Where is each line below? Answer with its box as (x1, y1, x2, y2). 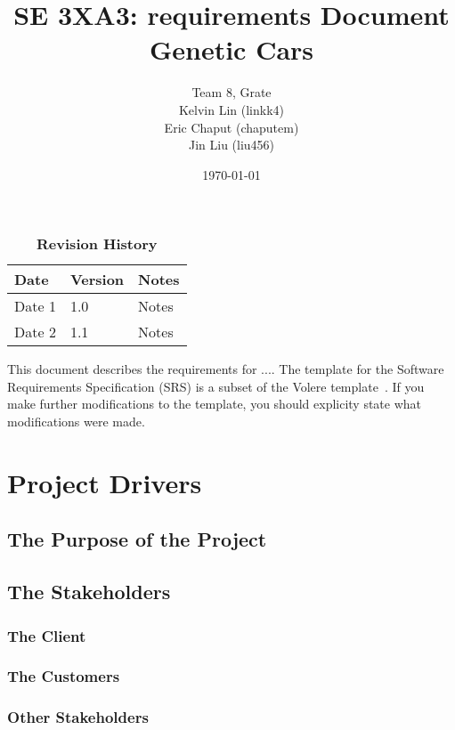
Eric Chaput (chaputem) (164, 118, 299, 136)
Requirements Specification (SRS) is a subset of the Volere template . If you (7, 377, 425, 395)
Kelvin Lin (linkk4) (178, 100, 285, 118)
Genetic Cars (149, 31, 314, 68)
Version (69, 269, 125, 290)
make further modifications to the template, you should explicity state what (7, 394, 422, 413)
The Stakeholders (7, 578, 171, 605)
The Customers (7, 665, 120, 687)
